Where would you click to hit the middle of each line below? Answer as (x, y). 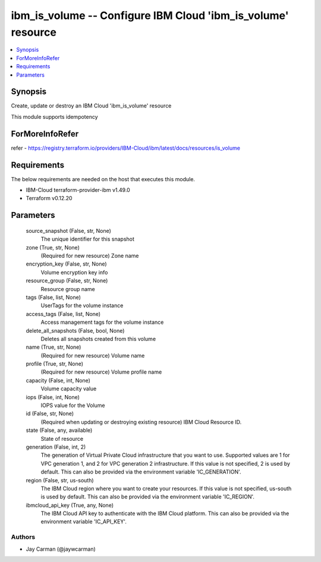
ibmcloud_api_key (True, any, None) (70, 505)
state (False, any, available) (59, 430)
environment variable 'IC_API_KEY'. (84, 522)
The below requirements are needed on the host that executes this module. (103, 179)
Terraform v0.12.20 (49, 198)
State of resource (62, 438)
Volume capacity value (69, 389)
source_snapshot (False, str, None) (68, 231)
